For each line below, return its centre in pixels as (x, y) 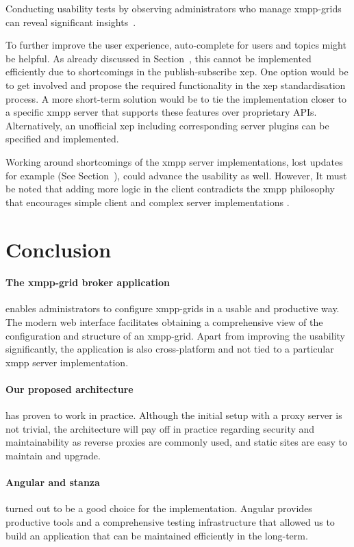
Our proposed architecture (69, 389)
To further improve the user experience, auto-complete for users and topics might (176, 45)
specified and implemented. (62, 139)
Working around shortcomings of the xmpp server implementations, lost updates (174, 161)
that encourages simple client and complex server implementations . (148, 202)
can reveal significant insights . (71, 22)
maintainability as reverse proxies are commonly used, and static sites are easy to (176, 442)
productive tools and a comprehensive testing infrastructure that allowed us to (170, 522)
